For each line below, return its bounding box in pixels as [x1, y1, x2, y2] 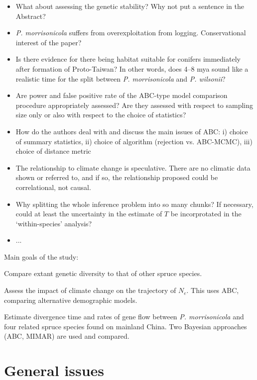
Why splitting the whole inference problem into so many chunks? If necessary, [15, 198, 254, 209]
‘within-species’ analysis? [15, 218, 92, 228]
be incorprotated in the [170, 208, 242, 219]
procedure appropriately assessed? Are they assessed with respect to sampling [15, 99, 253, 110]
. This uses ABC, [186, 285, 239, 295]
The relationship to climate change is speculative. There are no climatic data [15, 162, 251, 173]
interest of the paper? [15, 37, 82, 47]
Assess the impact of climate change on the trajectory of [4, 285, 176, 295]
